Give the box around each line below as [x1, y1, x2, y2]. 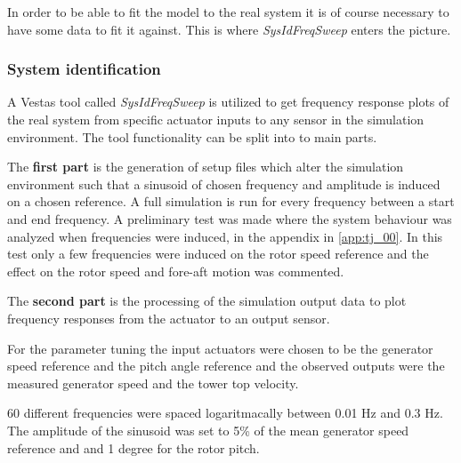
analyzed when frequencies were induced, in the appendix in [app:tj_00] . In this [7, 227, 443, 245]
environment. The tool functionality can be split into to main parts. [7, 127, 377, 146]
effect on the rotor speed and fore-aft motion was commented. [7, 261, 344, 280]
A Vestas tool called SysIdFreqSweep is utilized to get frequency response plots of [7, 92, 449, 111]
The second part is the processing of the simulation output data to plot [7, 291, 407, 310]
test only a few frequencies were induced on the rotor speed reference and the [7, 244, 429, 263]
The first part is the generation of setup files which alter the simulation [7, 157, 404, 176]
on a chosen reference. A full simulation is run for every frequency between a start [7, 192, 455, 211]
